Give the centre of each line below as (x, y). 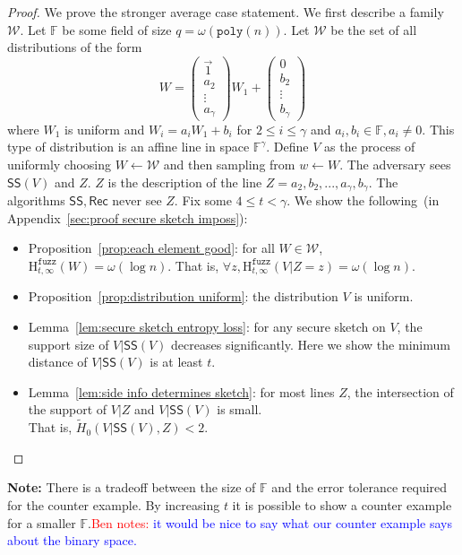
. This (438, 129)
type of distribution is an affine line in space (128, 147)
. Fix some (203, 200)
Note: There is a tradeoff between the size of (132, 487)
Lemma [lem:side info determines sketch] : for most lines (181, 391)
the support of (68, 409)
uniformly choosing (60, 165)
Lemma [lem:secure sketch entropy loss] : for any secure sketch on (207, 326)
